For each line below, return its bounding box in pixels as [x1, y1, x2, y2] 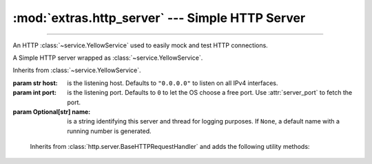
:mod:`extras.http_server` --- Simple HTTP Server [12, 10, 306, 25]
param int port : [12, 89, 56, 97]
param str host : [12, 79, 58, 87]
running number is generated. [67, 127, 152, 135]
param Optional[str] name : [12, 107, 91, 116]
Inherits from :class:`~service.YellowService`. [12, 66, 141, 75]
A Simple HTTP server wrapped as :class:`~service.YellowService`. [12, 54, 203, 62]
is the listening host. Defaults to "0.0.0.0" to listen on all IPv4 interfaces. [67, 79, 278, 87]
